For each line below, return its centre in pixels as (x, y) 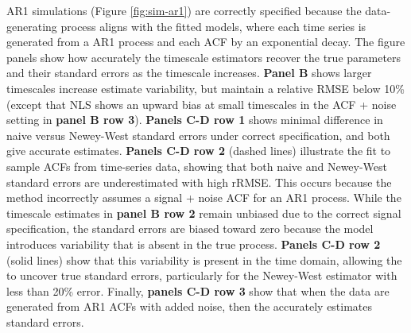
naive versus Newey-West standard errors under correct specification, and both (198, 135)
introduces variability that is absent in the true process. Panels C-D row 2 (194, 244)
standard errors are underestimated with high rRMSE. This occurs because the (199, 182)
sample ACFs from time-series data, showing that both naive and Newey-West (197, 166)
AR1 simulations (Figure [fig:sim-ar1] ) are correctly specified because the (184, 10)
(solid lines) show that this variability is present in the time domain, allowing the (204, 259)
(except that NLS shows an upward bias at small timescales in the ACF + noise (202, 104)
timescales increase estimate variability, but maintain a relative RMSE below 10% (205, 88)
